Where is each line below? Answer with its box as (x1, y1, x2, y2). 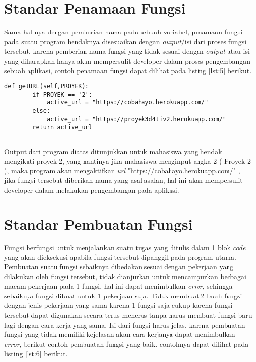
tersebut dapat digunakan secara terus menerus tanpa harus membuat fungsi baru (4, 309, 252, 320)
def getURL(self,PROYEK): (4, 83, 89, 90)
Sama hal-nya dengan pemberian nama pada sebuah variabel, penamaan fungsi (4, 27, 243, 37)
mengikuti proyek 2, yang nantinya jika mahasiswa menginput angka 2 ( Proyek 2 (4, 156, 251, 166)
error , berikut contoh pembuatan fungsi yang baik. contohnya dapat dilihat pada (4, 338, 249, 349)
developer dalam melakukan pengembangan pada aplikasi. (4, 185, 179, 195)
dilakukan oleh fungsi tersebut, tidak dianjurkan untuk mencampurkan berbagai (4, 271, 246, 281)
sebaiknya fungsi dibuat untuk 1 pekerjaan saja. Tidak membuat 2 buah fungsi (4, 290, 242, 300)
